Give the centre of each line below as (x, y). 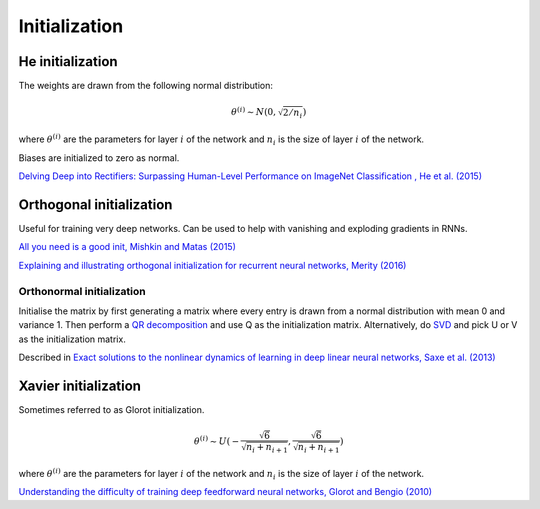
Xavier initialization (80, 385)
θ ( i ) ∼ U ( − (216, 440)
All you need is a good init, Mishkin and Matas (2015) (127, 247)
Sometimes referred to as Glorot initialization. (111, 410)
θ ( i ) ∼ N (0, (254, 111)
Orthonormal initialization (82, 291)
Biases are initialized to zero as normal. (99, 157)
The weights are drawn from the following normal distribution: (146, 86)
